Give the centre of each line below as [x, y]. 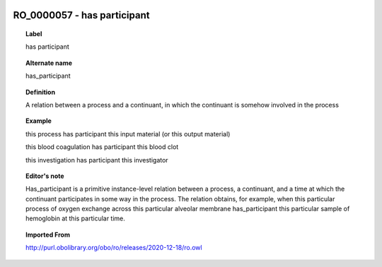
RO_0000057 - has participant [81, 15]
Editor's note [45, 176]
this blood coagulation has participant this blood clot [102, 147]
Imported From [48, 235]
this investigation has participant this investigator [97, 160]
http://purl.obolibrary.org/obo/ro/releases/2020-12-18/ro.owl [114, 248]
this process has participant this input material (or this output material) [128, 133]
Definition [41, 92]
